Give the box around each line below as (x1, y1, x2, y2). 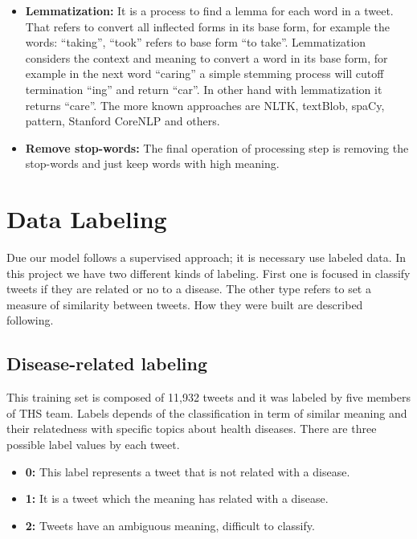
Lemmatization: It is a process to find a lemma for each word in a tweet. (25, 2, 394, 18)
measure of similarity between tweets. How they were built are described (6, 296, 363, 312)
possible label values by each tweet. (6, 436, 180, 453)
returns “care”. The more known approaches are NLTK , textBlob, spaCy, (25, 96, 385, 113)
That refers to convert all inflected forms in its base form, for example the (25, 18, 390, 35)
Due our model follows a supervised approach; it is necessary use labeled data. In (6, 249, 407, 266)
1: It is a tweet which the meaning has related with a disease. (25, 490, 329, 507)
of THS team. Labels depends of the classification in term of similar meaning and (6, 404, 407, 421)
